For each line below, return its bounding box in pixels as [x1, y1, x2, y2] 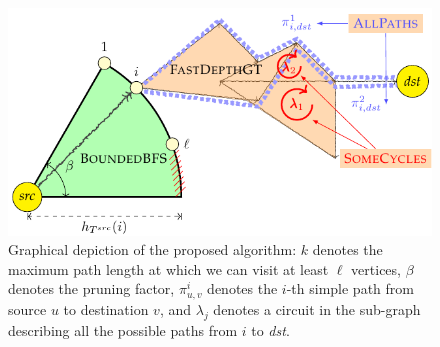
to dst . [251, 319, 290, 340]
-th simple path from [286, 278, 414, 299]
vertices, [351, 258, 401, 279]
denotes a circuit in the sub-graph [213, 298, 421, 319]
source [8, 298, 47, 319]
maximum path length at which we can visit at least [8, 258, 329, 279]
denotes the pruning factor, [8, 278, 175, 299]
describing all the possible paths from [8, 319, 238, 340]
